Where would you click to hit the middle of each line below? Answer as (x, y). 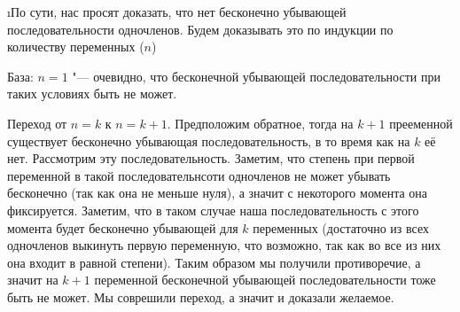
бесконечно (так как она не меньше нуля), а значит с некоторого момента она (218, 193)
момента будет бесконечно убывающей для (123, 227)
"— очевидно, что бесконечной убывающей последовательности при (256, 76)
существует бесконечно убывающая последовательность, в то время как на (209, 140)
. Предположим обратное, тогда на (260, 123)
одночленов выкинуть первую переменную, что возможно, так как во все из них (224, 245)
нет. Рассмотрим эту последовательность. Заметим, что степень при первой (211, 158)
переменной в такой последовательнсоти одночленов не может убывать (199, 175)
